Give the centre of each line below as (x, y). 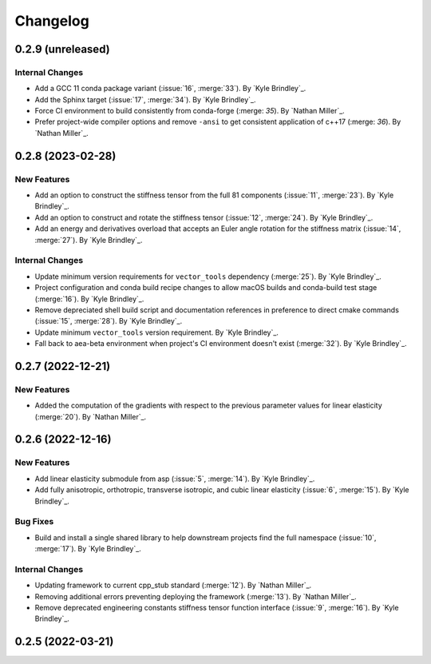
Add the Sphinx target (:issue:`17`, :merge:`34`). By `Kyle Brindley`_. (145, 99)
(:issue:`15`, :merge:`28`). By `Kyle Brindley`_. (109, 321)
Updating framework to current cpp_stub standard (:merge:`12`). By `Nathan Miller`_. (173, 585)
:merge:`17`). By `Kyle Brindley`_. (88, 549)
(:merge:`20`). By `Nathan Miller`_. (91, 416)
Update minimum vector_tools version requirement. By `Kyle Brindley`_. (157, 332)
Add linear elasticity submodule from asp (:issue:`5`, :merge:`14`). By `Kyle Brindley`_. (175, 479)
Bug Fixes (34, 522)
